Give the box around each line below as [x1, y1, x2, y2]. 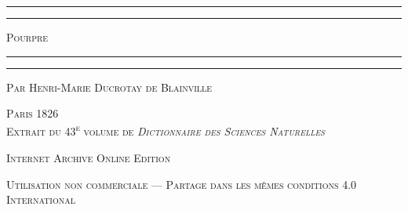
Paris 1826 [6, 105, 59, 121]
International [6, 191, 75, 208]
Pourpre [6, 29, 49, 45]
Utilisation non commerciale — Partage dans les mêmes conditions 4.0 [6, 176, 357, 192]
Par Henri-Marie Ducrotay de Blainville [6, 78, 213, 95]
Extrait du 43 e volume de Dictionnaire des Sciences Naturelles [6, 121, 325, 139]
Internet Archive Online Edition [6, 150, 171, 166]
